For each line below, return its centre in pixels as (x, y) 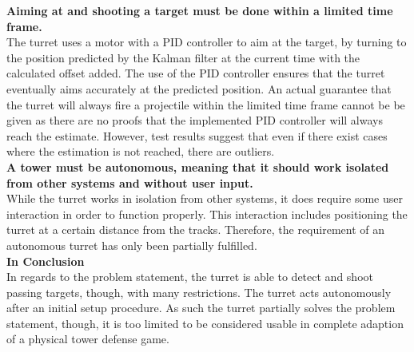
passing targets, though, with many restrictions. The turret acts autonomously (199, 292)
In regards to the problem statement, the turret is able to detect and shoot (190, 277)
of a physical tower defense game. (88, 339)
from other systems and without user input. (130, 182)
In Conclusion (46, 261)
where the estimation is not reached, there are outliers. (141, 151)
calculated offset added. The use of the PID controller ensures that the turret (196, 73)
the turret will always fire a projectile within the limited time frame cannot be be (206, 104)
